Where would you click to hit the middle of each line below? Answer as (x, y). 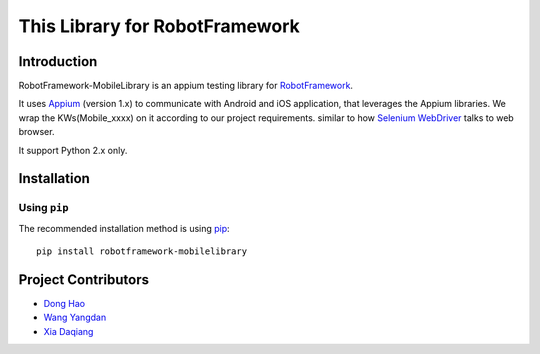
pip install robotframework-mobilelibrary (142, 251)
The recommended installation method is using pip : (124, 228)
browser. (36, 132)
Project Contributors (84, 279)
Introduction (58, 61)
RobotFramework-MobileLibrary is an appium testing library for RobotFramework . (186, 86)
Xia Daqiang (68, 331)
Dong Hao (64, 304)
